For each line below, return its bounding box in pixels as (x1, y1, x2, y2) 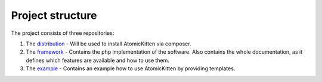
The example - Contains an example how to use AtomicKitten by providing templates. (26, 65, 236, 72)
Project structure (11, 9, 97, 22)
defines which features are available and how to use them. (26, 57, 170, 64)
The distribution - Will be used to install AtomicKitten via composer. (26, 40, 191, 47)
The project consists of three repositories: (11, 29, 114, 37)
